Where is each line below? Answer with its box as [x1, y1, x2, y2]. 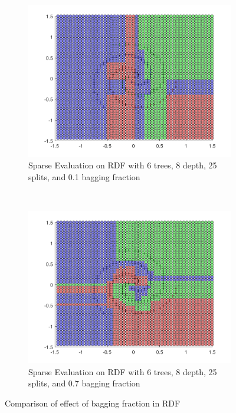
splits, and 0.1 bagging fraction [28, 171, 140, 183]
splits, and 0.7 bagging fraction [28, 377, 140, 389]
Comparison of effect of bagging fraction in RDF [5, 396, 181, 409]
